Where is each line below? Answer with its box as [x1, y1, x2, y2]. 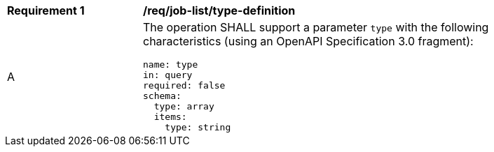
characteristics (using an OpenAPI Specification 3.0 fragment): [143, 34, 474, 48]
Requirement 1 [7, 3, 85, 17]
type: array [153, 101, 214, 112]
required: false [143, 80, 226, 91]
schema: [143, 91, 181, 101]
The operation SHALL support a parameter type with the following [143, 20, 489, 34]
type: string [165, 122, 231, 132]
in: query [143, 70, 193, 80]
